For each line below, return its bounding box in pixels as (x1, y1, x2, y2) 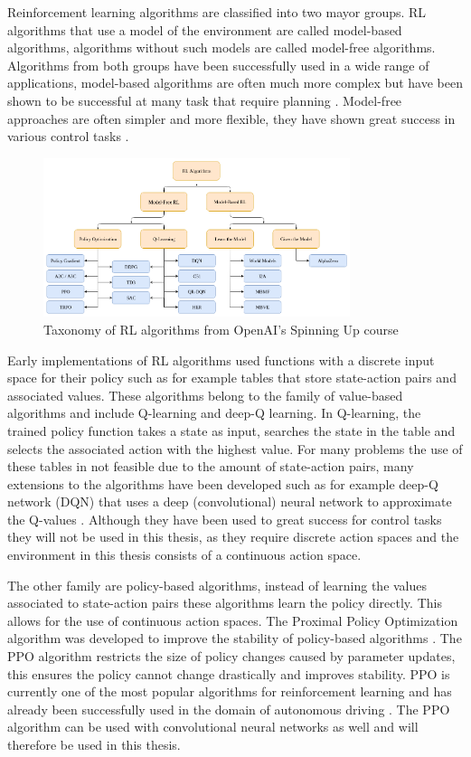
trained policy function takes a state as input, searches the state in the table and (7, 421, 456, 440)
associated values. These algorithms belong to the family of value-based (7, 385, 403, 404)
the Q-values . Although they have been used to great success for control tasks (7, 509, 442, 528)
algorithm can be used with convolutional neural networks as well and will (7, 717, 419, 736)
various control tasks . (7, 127, 129, 146)
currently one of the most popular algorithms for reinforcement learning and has (7, 682, 452, 701)
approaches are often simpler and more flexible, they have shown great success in (7, 109, 456, 128)
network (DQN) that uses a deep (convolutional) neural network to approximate (7, 492, 452, 511)
